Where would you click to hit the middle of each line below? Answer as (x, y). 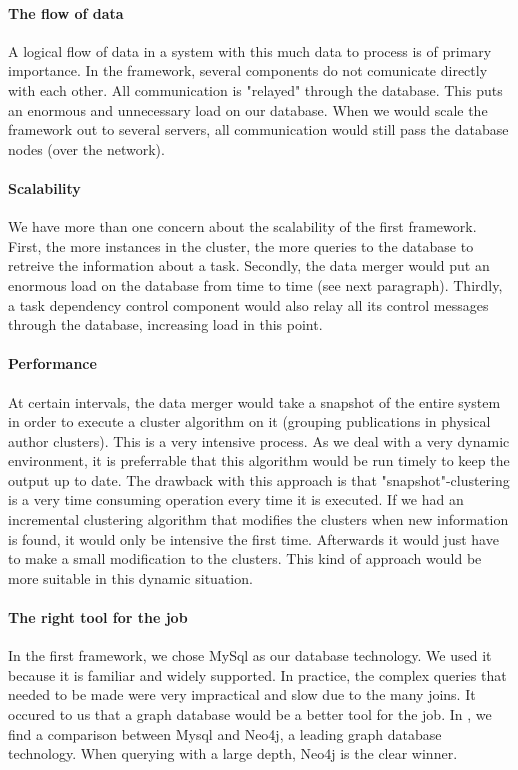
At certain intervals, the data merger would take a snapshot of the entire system (254, 401)
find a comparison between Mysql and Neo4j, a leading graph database (225, 733)
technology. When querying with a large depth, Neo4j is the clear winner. (233, 753)
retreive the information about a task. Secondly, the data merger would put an (249, 265)
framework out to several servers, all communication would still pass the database (258, 129)
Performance (52, 363)
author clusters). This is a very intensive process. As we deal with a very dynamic (259, 440)
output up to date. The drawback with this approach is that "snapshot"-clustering (259, 479)
